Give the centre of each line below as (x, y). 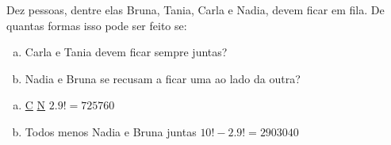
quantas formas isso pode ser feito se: (97, 25)
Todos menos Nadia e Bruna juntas (111, 131)
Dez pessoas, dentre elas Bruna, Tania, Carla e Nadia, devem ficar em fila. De (195, 10)
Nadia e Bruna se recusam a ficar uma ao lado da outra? (163, 78)
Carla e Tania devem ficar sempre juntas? (126, 52)
